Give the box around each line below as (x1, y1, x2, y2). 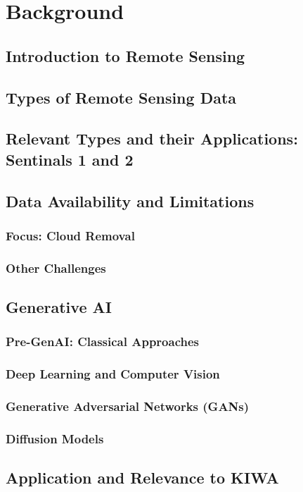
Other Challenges (6, 259, 106, 276)
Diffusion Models (6, 429, 104, 447)
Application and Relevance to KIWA (6, 467, 279, 488)
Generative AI (6, 295, 112, 317)
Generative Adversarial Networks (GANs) (6, 397, 250, 414)
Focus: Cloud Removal (6, 226, 135, 244)
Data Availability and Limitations (6, 190, 254, 211)
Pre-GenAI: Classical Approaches (6, 333, 199, 350)
